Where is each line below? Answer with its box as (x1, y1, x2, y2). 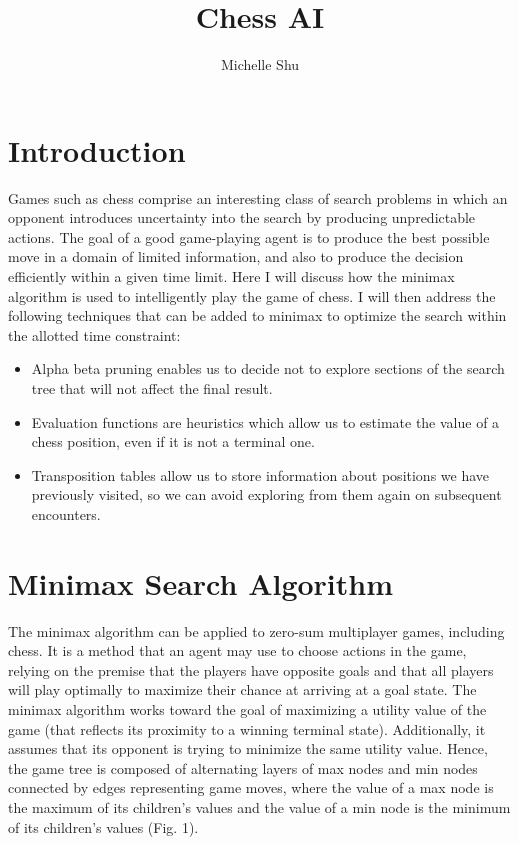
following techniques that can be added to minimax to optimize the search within (8, 305, 507, 326)
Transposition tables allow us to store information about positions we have (31, 464, 490, 485)
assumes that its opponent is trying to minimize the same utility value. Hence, (8, 738, 488, 759)
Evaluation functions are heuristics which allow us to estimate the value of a (31, 411, 500, 432)
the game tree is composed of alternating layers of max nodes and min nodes (8, 757, 478, 778)
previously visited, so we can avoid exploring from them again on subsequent (31, 484, 502, 505)
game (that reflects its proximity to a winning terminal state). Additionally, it (8, 718, 486, 739)
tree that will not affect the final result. (31, 378, 273, 398)
